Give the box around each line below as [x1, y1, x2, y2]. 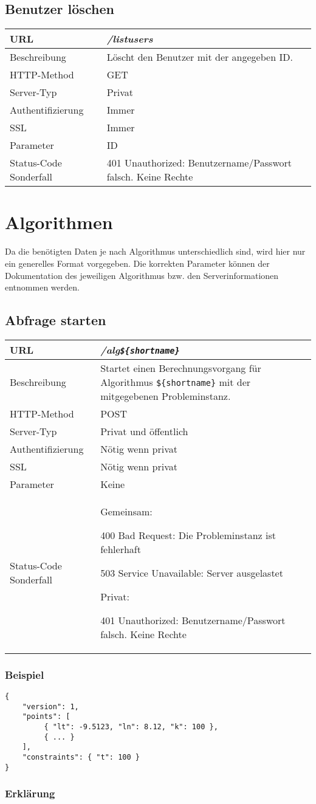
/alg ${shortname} [100, 342, 180, 357]
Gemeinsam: [100, 504, 153, 518]
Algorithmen [5, 210, 113, 235]
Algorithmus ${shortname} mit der [100, 374, 251, 389]
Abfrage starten [5, 311, 106, 329]
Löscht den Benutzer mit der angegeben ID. [106, 50, 293, 64]
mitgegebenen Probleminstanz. [100, 388, 231, 403]
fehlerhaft [100, 541, 141, 556]
